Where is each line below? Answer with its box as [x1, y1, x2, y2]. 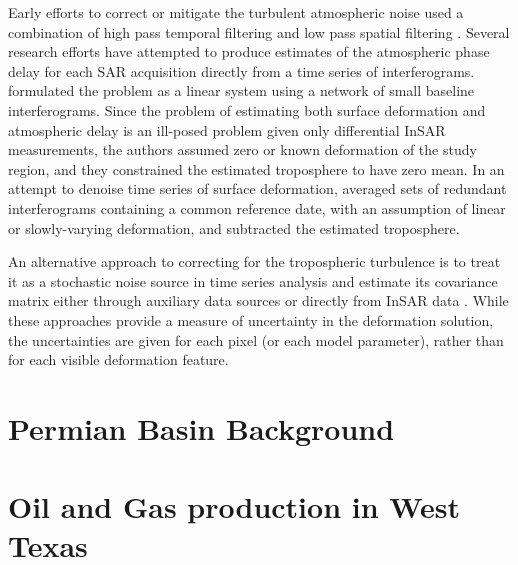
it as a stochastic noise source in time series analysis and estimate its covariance [8, 270, 498, 291]
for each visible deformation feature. [8, 349, 229, 370]
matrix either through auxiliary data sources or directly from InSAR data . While [8, 290, 509, 311]
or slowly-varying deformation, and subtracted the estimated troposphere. [8, 217, 460, 238]
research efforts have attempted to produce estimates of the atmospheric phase [8, 41, 490, 62]
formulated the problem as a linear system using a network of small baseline [8, 80, 475, 101]
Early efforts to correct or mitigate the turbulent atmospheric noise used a [8, 2, 464, 22]
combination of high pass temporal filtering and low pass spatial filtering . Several [8, 21, 510, 42]
